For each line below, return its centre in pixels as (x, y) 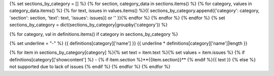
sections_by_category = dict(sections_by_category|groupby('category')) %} (89, 25)
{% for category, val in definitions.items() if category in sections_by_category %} (94, 34)
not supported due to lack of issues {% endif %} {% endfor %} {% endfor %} (90, 67)
